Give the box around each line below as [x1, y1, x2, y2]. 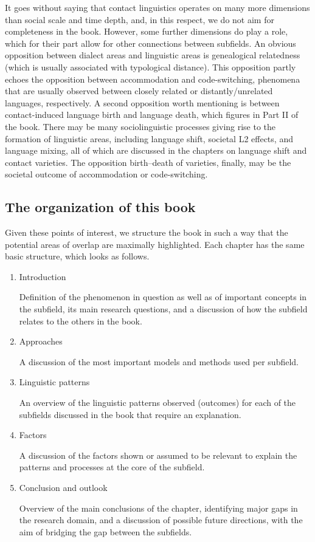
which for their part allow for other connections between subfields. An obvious [5, 36, 296, 49]
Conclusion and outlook [19, 481, 108, 494]
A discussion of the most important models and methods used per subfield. [19, 355, 299, 368]
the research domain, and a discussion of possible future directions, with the [19, 513, 303, 526]
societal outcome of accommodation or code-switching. [5, 168, 208, 180]
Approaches [19, 335, 63, 348]
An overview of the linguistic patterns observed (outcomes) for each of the [19, 396, 296, 409]
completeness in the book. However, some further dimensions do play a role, [5, 25, 288, 38]
